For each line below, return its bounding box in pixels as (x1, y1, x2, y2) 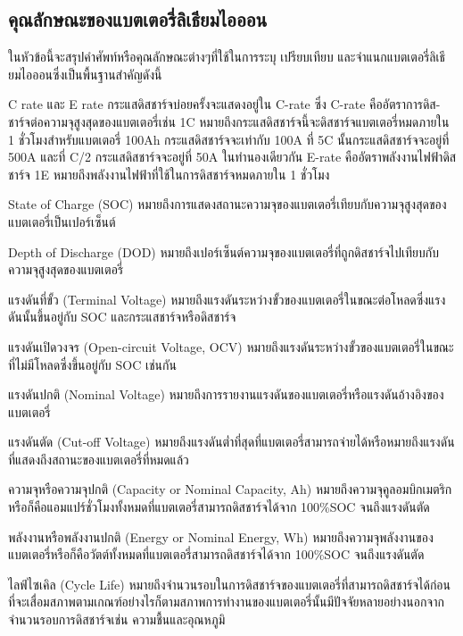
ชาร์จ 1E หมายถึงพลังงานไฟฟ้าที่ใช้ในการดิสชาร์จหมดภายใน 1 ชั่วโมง (8, 164, 330, 183)
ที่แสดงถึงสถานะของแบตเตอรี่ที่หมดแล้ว (8, 449, 189, 468)
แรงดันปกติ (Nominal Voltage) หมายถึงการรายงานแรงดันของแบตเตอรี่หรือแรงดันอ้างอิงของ (8, 385, 444, 404)
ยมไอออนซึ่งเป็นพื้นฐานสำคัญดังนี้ (8, 64, 162, 83)
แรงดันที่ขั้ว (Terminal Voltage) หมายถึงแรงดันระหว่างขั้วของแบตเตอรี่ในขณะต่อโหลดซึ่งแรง (8, 289, 446, 308)
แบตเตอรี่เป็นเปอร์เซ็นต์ (8, 212, 116, 230)
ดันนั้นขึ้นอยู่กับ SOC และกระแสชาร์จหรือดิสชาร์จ (8, 307, 236, 326)
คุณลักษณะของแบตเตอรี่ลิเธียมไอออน (8, 5, 268, 33)
